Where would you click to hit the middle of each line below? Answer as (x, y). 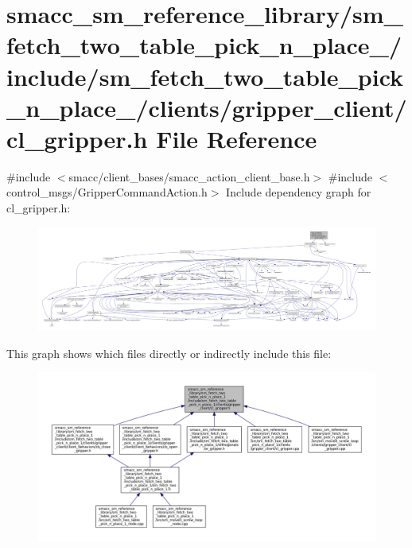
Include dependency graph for (299, 192)
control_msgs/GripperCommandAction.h (107, 192)
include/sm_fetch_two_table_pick (205, 76)
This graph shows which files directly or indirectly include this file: (169, 353)
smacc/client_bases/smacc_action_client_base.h (189, 176)
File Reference (237, 138)
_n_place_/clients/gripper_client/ (207, 107)
